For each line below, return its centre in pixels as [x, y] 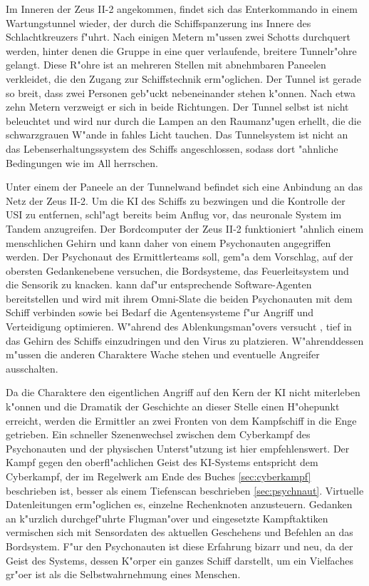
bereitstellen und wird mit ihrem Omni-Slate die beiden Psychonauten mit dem [179, 298]
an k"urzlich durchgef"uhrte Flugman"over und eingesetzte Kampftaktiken [167, 518]
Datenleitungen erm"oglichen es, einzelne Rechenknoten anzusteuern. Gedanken [179, 504]
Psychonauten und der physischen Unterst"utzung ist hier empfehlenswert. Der [178, 448]
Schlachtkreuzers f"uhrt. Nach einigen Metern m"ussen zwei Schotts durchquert [178, 37]
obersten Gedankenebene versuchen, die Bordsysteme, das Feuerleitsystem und [177, 270]
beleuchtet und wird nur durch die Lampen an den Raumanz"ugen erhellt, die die [183, 120]
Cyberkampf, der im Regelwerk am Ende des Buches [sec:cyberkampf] [158, 476]
